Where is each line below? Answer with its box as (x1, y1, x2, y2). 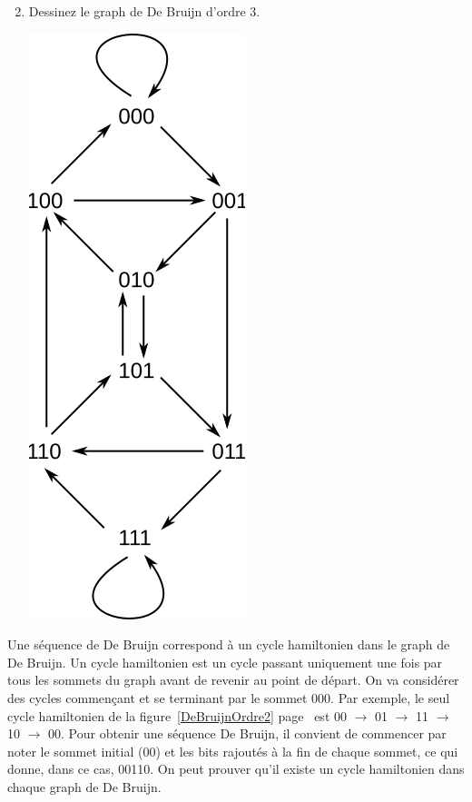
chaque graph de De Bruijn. (7, 777, 162, 796)
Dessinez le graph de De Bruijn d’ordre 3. (28, 2, 261, 20)
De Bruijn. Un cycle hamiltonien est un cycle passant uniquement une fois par (7, 652, 443, 671)
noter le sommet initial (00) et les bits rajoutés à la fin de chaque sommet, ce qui (7, 741, 458, 760)
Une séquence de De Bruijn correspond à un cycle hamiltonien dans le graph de (7, 635, 450, 654)
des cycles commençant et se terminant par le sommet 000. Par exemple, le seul (7, 688, 450, 707)
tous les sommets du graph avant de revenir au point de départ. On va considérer (7, 670, 459, 689)
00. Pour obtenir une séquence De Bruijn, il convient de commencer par (48, 724, 447, 743)
